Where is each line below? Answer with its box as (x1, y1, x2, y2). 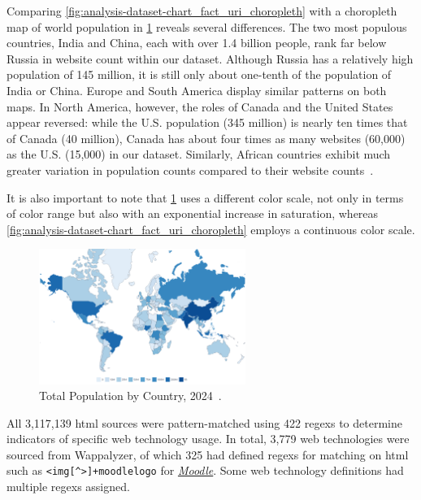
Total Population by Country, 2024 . (39, 387, 222, 404)
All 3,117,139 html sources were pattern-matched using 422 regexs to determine (7, 414, 402, 431)
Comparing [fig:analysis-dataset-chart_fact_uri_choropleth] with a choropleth (7, 2, 397, 19)
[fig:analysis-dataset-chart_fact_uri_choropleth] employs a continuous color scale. (7, 220, 415, 237)
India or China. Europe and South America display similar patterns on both (7, 81, 387, 98)
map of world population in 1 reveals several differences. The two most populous (7, 18, 407, 35)
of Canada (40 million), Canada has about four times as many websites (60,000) (7, 129, 406, 146)
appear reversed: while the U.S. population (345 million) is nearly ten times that (7, 114, 408, 131)
